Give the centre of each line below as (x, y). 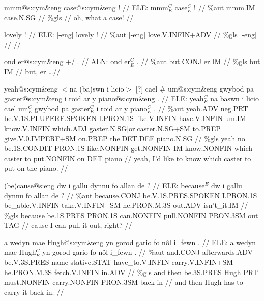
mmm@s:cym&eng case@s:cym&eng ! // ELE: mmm (86, 7)
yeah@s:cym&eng (31, 88)
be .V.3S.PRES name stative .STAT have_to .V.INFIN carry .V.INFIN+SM (119, 262)
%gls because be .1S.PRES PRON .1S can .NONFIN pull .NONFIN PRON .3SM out (131, 215)
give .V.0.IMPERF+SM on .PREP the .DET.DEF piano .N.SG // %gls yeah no (125, 138)
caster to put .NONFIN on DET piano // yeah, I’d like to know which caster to (128, 158)
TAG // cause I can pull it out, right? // (68, 225)
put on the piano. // (36, 168)
